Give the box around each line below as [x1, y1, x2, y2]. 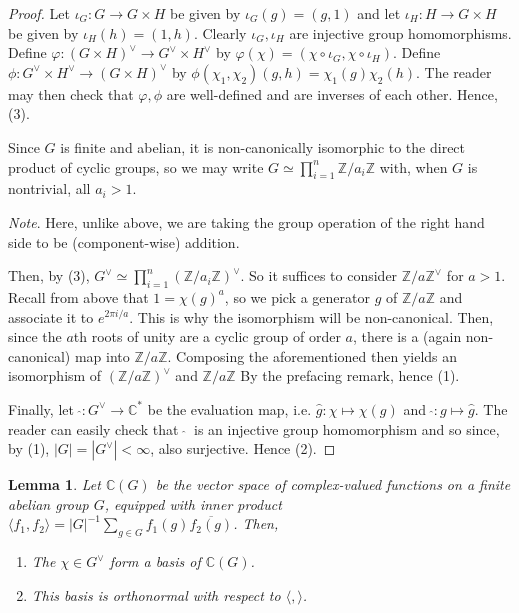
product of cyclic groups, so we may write [8, 156, 264, 177]
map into [74, 345, 130, 366]
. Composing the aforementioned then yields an [167, 345, 458, 366]
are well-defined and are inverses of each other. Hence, [166, 83, 498, 104]
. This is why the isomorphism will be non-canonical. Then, [129, 306, 494, 327]
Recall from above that [8, 286, 149, 307]
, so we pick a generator [224, 286, 371, 307]
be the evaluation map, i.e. [147, 398, 312, 419]
